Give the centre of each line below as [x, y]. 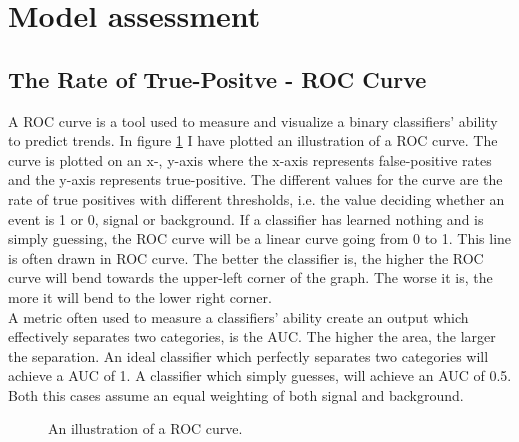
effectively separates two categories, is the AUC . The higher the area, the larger [252, 336]
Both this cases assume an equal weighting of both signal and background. [236, 394]
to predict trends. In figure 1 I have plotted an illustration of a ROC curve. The [253, 140]
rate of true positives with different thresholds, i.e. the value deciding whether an [256, 198]
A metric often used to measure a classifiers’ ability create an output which [238, 316]
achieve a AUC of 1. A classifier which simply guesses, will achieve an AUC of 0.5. [260, 375]
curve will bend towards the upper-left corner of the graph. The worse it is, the [250, 277]
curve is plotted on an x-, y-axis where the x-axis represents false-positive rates [250, 159]
